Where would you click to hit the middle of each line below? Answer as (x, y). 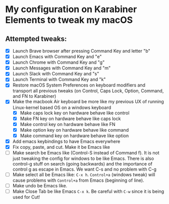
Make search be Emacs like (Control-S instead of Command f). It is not (86, 152)
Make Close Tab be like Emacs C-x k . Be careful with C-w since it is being (88, 191)
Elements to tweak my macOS (69, 20)
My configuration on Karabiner (71, 9)
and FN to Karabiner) (34, 96)
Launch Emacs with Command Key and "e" (57, 57)
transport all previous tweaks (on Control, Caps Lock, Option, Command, (88, 91)
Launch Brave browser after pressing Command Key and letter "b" (81, 51)
